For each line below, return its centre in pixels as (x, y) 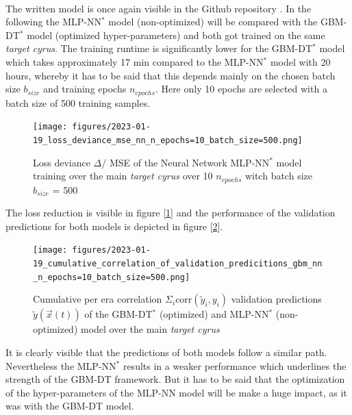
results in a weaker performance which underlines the (235, 365)
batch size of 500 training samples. (78, 102)
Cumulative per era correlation (98, 299)
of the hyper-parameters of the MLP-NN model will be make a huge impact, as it (176, 392)
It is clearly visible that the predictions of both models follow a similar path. (166, 352)
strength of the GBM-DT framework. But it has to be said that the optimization (175, 379)
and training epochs (85, 89)
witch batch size (278, 176)
